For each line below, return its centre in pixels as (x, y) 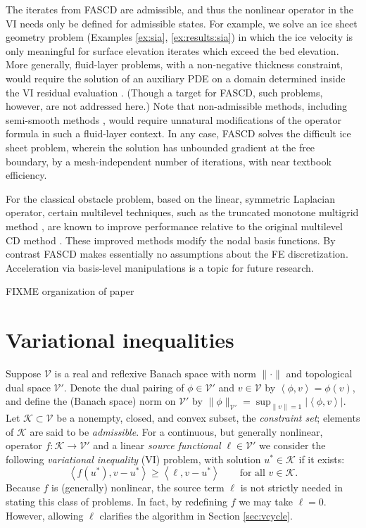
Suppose (24, 373)
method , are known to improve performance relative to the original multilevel (174, 226)
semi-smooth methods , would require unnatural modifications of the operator (173, 119)
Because (23, 488)
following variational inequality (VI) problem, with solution (133, 459)
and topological (319, 373)
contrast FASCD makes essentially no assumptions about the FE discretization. (177, 254)
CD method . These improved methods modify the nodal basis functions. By (171, 240)
